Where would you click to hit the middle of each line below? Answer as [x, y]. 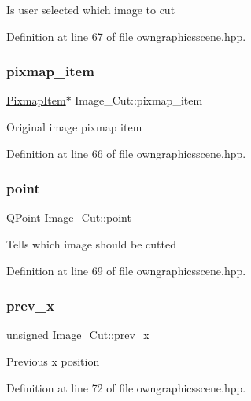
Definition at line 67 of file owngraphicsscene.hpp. [126, 36]
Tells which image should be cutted [91, 244]
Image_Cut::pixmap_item [139, 100]
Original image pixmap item [74, 127]
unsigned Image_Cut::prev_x [78, 335]
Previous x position [53, 361]
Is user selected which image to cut [91, 9]
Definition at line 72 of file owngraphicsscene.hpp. [126, 387]
